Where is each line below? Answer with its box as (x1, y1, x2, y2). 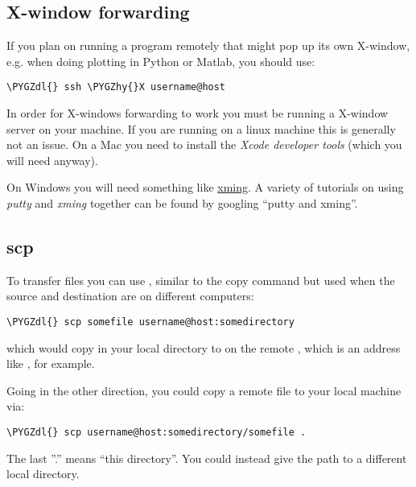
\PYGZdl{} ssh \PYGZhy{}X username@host (6, 81, 226, 93)
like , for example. (6, 355, 95, 372)
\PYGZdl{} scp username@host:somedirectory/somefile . (6, 427, 307, 439)
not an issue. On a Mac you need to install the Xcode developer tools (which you (6, 136, 402, 153)
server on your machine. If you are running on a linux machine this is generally (6, 120, 396, 137)
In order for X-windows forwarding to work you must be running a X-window (6, 105, 389, 122)
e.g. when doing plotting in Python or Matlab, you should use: (6, 52, 315, 69)
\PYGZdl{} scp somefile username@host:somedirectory (6, 316, 294, 328)
